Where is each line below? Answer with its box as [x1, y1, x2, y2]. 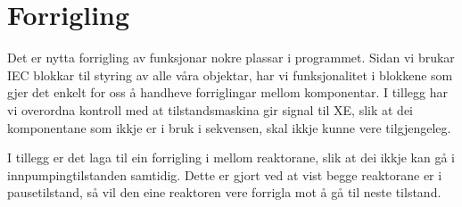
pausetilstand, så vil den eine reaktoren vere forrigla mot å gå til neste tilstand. [7, 183, 441, 202]
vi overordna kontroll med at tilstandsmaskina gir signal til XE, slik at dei [7, 100, 413, 119]
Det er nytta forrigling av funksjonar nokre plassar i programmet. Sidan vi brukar [7, 48, 455, 67]
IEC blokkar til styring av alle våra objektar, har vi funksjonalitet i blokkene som [7, 65, 453, 84]
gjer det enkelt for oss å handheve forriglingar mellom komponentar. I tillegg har [7, 83, 448, 102]
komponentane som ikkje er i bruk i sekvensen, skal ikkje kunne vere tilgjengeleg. [7, 118, 451, 137]
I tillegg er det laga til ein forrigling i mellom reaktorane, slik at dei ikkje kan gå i [7, 148, 455, 167]
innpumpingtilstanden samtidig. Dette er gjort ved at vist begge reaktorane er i [7, 165, 442, 184]
